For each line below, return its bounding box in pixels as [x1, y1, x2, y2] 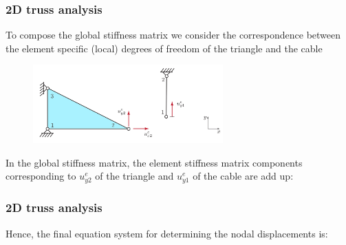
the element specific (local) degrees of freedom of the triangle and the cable [6, 41, 323, 55]
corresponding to [6, 169, 76, 183]
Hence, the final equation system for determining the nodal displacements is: [6, 226, 328, 240]
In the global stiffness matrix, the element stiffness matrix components [6, 155, 303, 169]
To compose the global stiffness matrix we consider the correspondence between [6, 28, 341, 42]
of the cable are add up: [193, 169, 294, 183]
